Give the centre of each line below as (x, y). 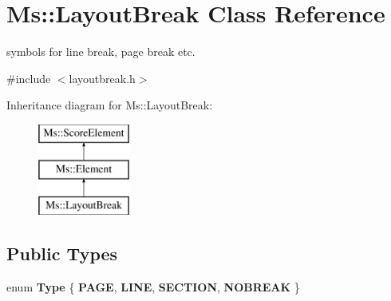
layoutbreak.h (102, 78)
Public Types (62, 253)
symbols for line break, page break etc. (101, 51)
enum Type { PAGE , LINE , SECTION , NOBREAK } (153, 287)
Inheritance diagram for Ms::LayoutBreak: (110, 105)
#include (29, 78)
